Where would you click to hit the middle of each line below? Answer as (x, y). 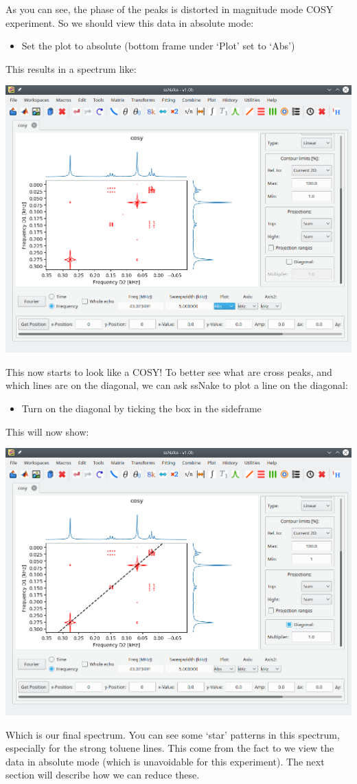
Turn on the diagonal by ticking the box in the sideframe (141, 408)
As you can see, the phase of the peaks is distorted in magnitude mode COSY (170, 9)
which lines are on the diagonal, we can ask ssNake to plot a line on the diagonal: (177, 385)
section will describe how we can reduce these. (103, 775)
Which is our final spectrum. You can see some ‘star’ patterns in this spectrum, (173, 734)
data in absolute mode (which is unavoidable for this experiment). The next (165, 761)
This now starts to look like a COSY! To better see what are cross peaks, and (169, 371)
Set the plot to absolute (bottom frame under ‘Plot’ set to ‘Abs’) (158, 46)
